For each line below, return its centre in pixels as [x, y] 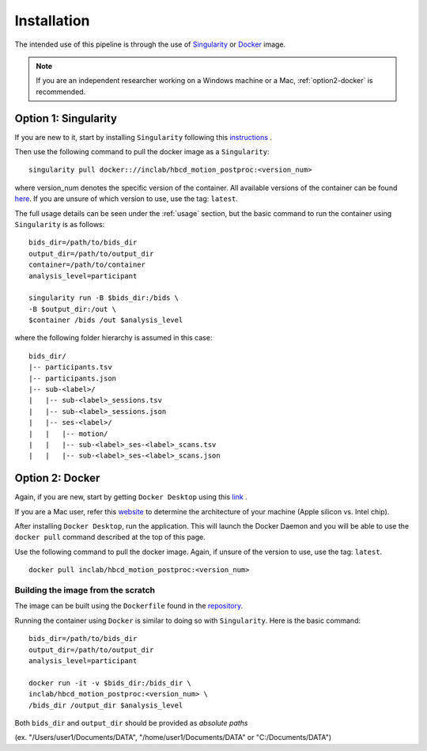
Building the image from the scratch [85, 590]
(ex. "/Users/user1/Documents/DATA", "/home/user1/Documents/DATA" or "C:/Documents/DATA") [173, 738]
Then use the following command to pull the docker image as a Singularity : [142, 152]
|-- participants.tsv [70, 367]
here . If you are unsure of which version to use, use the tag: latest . [127, 199]
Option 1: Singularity [66, 118]
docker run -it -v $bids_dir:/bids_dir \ [110, 683]
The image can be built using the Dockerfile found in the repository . [129, 606]
